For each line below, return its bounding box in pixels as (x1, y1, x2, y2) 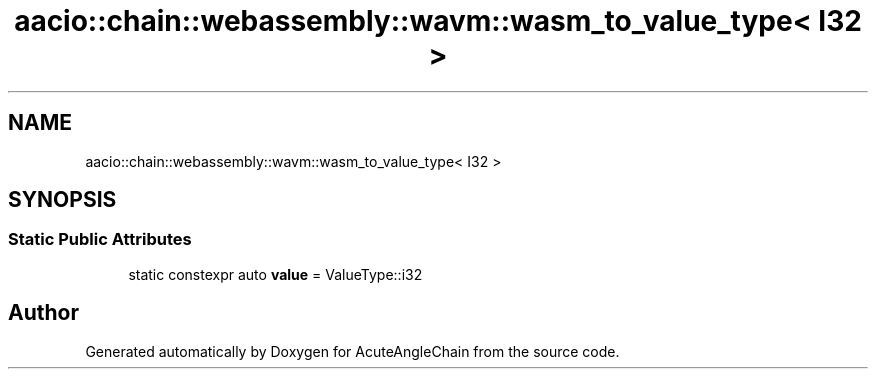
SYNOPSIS (8, 187, 117, 213)
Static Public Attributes (8, 229, 192, 250)
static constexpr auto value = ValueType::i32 (128, 265, 423, 283)
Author (8, 300, 79, 326)
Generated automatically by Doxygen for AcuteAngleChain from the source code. (85, 342, 620, 360)
